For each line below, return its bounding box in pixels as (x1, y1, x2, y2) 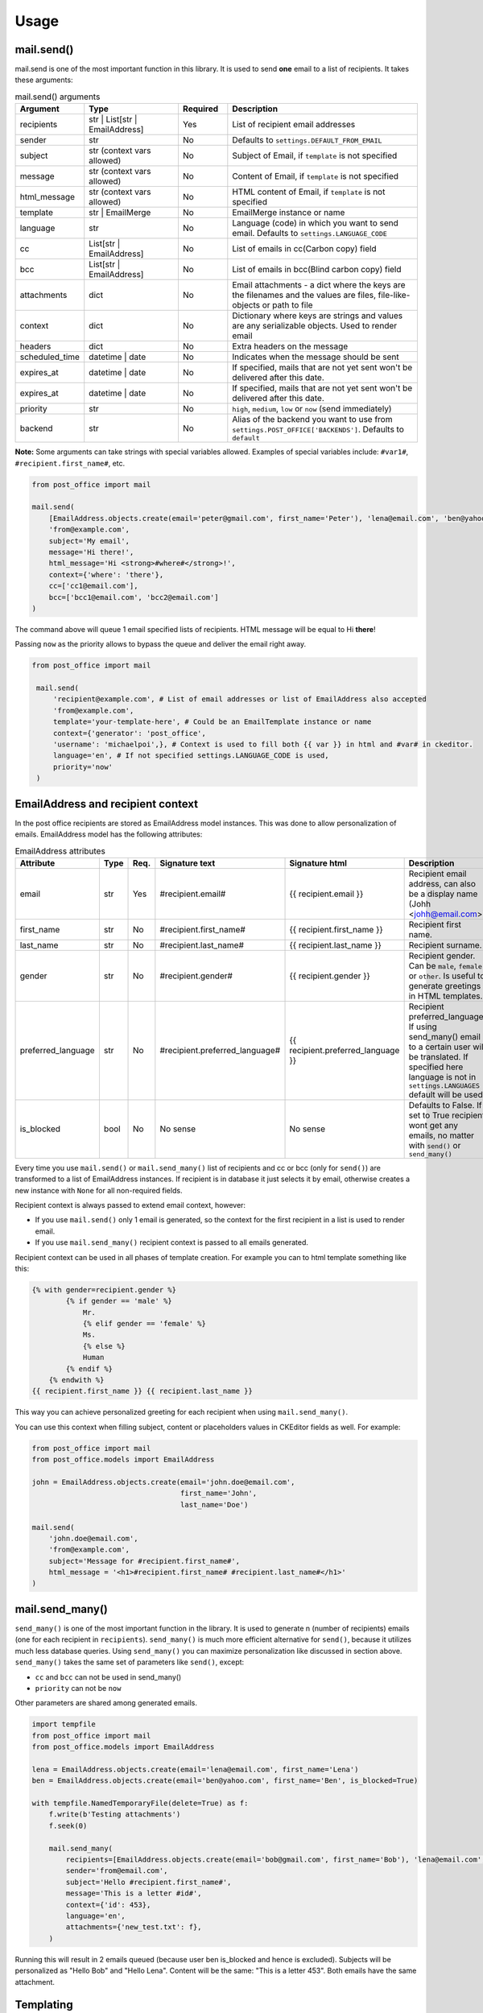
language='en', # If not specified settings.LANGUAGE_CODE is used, (52, 751, 329, 760)
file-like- (378, 290, 411, 301)
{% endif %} (65, 1364, 113, 1373)
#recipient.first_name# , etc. (14, 458, 126, 468)
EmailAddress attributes (14, 845, 106, 857)
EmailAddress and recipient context (14, 797, 199, 811)
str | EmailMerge (89, 207, 151, 218)
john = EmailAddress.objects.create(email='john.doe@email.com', (31, 1478, 295, 1486)
